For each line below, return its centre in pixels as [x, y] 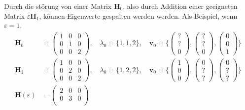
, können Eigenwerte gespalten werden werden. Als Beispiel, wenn [138, 15]
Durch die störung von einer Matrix [58, 6]
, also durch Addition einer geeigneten [180, 6]
